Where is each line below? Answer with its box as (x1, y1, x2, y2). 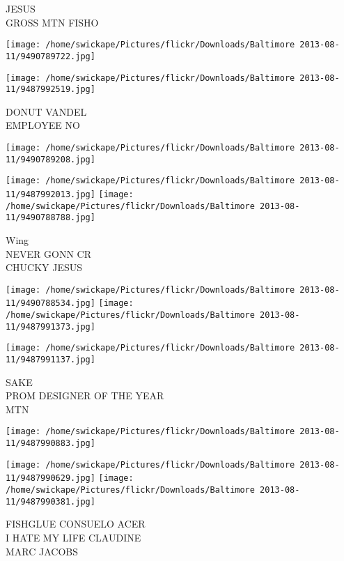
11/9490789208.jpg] (6, 154, 95, 164)
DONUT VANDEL (6, 104, 87, 118)
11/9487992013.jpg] (6, 189, 95, 199)
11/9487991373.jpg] (6, 321, 95, 332)
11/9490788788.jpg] (6, 213, 95, 223)
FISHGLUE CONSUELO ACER (6, 516, 146, 531)
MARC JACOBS (6, 544, 79, 558)
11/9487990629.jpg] (6, 473, 95, 484)
